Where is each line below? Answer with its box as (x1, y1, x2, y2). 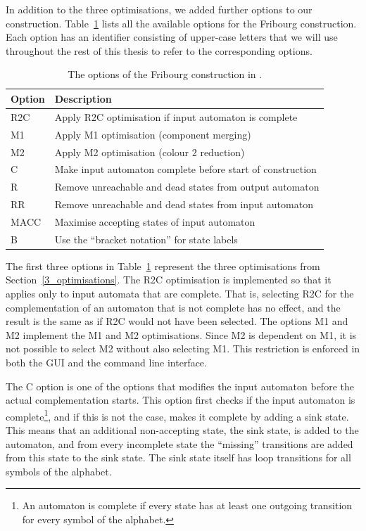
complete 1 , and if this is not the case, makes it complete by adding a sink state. (6, 407, 349, 423)
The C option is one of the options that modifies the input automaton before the (6, 378, 354, 393)
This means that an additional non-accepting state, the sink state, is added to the (6, 423, 359, 437)
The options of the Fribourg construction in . (68, 67, 263, 82)
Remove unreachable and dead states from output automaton (54, 179, 320, 194)
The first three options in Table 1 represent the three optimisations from (6, 258, 320, 273)
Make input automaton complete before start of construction (54, 162, 317, 177)
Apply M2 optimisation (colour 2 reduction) (54, 144, 245, 159)
